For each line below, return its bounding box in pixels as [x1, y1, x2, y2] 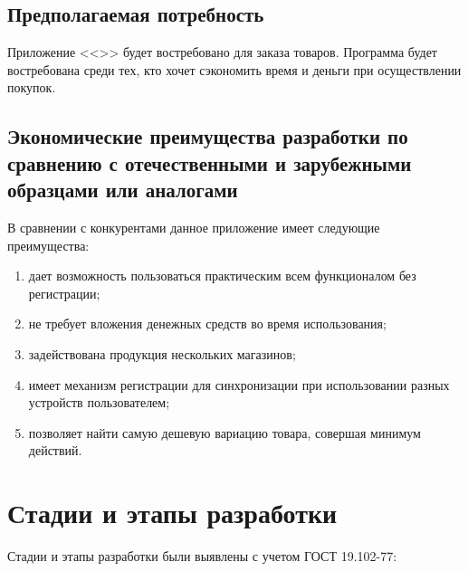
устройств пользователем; [28, 393, 170, 412]
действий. [28, 441, 82, 460]
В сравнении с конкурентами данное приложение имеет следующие [7, 217, 380, 236]
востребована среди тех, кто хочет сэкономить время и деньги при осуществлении [7, 60, 462, 79]
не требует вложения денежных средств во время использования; [28, 314, 387, 333]
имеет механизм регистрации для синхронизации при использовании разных [28, 375, 450, 394]
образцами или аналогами [7, 176, 238, 204]
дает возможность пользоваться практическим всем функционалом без [28, 266, 416, 285]
